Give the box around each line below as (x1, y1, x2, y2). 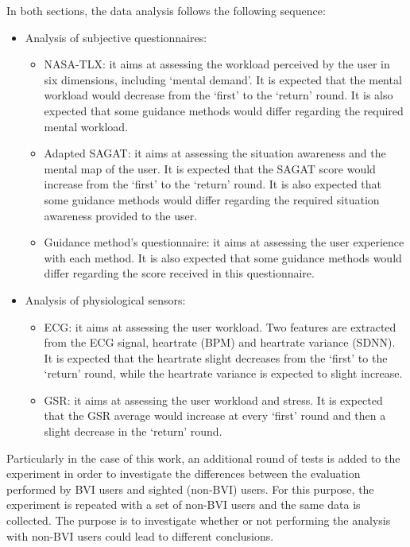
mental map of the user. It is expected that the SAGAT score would (44, 160, 376, 177)
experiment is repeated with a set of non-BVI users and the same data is (6, 496, 361, 513)
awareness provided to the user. (44, 207, 198, 223)
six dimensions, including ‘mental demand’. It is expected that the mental (44, 71, 402, 87)
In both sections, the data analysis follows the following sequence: (6, 2, 326, 18)
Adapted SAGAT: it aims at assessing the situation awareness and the (44, 145, 386, 161)
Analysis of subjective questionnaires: (25, 29, 207, 45)
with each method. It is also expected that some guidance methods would (44, 249, 402, 266)
